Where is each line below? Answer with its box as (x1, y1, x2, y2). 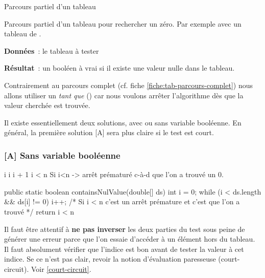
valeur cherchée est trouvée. (4, 100, 90, 111)
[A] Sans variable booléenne (4, 148, 121, 161)
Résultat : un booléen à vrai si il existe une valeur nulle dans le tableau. (4, 62, 235, 73)
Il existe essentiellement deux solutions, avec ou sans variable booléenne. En (4, 117, 242, 127)
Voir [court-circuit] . (31, 263, 91, 274)
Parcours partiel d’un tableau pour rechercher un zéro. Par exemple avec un (4, 18, 242, 29)
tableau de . (4, 28, 41, 39)
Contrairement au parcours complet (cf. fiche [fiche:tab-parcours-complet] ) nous (4, 79, 253, 90)
